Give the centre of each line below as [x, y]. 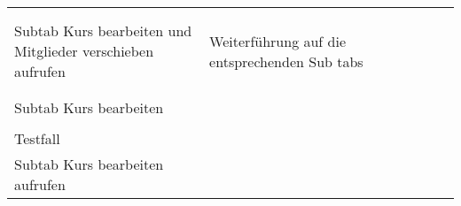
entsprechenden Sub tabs [286, 61]
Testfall [37, 138]
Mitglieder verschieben [84, 51]
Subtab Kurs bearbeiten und [103, 31]
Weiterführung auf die [278, 41]
